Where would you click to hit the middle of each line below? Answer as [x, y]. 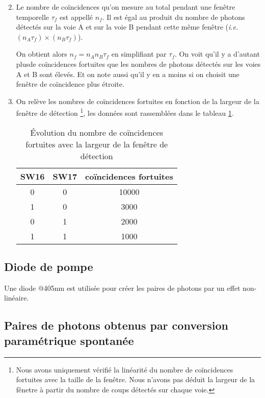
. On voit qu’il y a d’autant [217, 54]
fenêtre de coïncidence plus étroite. [70, 84]
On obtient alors [42, 54]
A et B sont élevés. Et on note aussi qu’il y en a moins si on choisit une [128, 74]
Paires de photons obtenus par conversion [116, 325]
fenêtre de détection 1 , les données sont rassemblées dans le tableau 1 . [125, 112]
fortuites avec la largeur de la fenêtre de [97, 144]
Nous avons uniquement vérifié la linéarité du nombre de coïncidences [125, 369]
